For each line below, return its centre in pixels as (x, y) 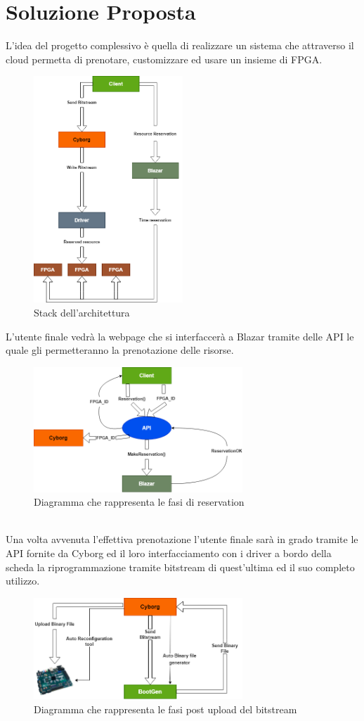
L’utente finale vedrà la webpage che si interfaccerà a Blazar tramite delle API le (180, 336)
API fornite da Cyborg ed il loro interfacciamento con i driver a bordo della (169, 553)
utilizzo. (23, 581)
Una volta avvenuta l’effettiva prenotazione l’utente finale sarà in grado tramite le (182, 539)
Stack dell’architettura (82, 313)
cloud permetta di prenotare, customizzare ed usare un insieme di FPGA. (164, 59)
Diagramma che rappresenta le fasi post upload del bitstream (165, 709)
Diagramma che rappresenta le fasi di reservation (139, 502)
